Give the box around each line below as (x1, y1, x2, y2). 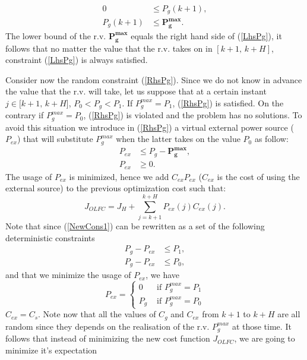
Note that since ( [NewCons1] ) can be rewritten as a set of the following (5, 220, 265, 232)
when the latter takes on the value (116, 132, 240, 145)
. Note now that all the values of (38, 308, 156, 320)
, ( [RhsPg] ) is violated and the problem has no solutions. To (83, 109, 302, 121)
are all (277, 308, 300, 320)
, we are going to (234, 332, 295, 345)
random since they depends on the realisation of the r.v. (5, 320, 210, 332)
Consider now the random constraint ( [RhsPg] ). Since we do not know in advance (5, 73, 302, 86)
